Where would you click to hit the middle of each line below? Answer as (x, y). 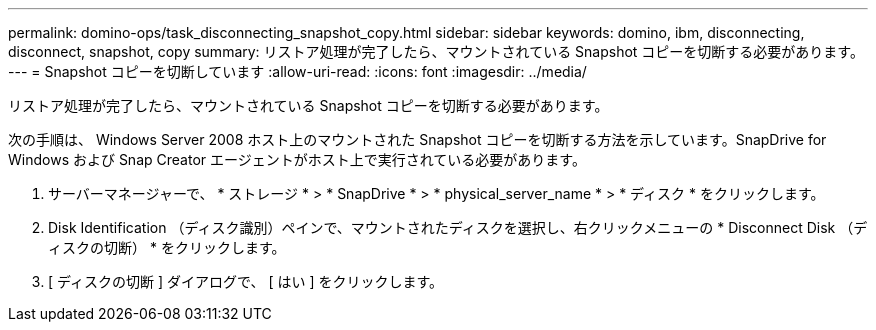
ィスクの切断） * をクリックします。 (167, 247)
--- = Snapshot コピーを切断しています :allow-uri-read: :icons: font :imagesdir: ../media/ (297, 71)
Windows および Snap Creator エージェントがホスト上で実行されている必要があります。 (297, 159)
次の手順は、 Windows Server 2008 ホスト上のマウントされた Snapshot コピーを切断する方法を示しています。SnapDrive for (417, 139)
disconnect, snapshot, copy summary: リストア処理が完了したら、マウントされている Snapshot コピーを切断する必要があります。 (436, 51)
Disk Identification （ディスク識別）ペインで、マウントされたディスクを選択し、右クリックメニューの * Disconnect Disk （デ (458, 227)
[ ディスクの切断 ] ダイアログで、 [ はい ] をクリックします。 (246, 281)
